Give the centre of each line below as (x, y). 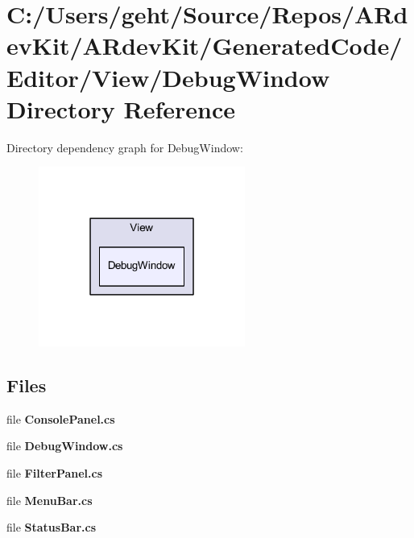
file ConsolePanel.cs (61, 418)
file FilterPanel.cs (55, 472)
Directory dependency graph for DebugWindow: (125, 147)
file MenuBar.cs (50, 500)
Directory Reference (121, 108)
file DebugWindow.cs (65, 446)
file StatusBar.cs (52, 527)
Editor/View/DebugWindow (168, 77)
